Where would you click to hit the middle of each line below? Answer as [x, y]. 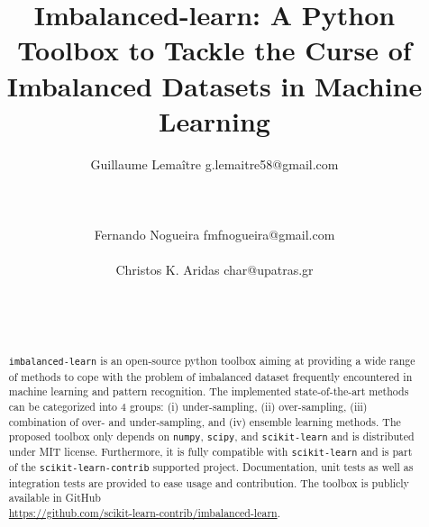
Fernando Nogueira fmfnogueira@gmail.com [214, 235]
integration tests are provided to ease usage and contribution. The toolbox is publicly [209, 482]
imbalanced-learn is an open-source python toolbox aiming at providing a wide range [212, 361]
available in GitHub [55, 498]
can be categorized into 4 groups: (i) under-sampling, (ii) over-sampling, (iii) [188, 406]
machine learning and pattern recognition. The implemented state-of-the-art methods [209, 391]
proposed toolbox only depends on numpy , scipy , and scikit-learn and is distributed [211, 436]
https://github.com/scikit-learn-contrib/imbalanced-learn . [144, 512]
